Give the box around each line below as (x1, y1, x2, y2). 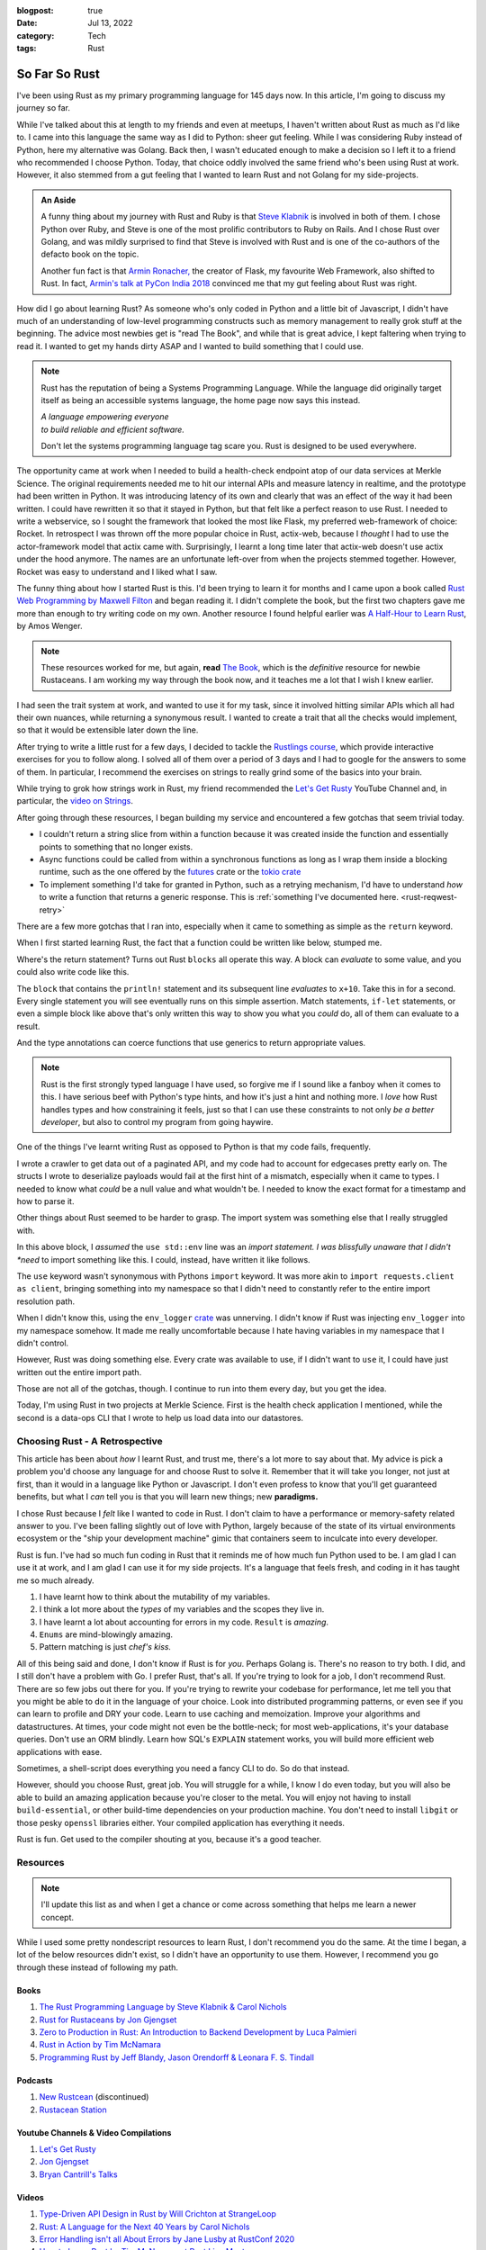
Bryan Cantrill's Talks (39, 2169, 118, 2180)
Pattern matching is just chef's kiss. (39, 1642, 171, 1652)
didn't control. (16, 1337, 69, 1348)
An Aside (40, 194, 76, 205)
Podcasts (16, 2074, 53, 2085)
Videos (16, 2191, 44, 2202)
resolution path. (16, 1296, 76, 1307)
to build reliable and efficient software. (40, 424, 184, 435)
